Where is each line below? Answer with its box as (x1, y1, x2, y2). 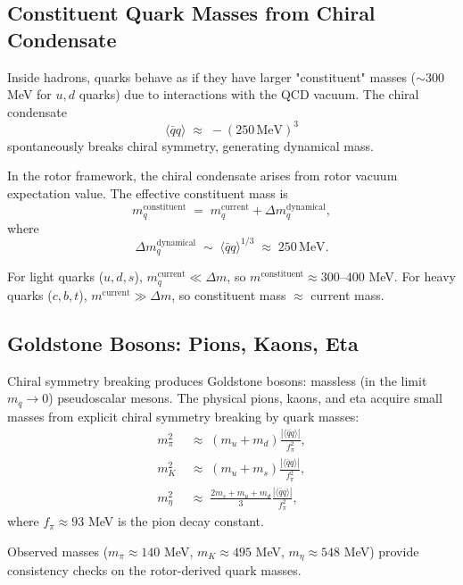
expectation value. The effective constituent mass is (7, 184, 288, 203)
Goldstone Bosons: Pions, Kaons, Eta (7, 329, 359, 356)
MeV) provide (343, 541, 419, 560)
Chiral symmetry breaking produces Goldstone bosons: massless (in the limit (7, 371, 427, 389)
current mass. (310, 285, 384, 304)
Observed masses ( (7, 541, 109, 560)
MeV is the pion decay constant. (87, 512, 264, 531)
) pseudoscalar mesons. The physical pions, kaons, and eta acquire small (48, 389, 442, 407)
